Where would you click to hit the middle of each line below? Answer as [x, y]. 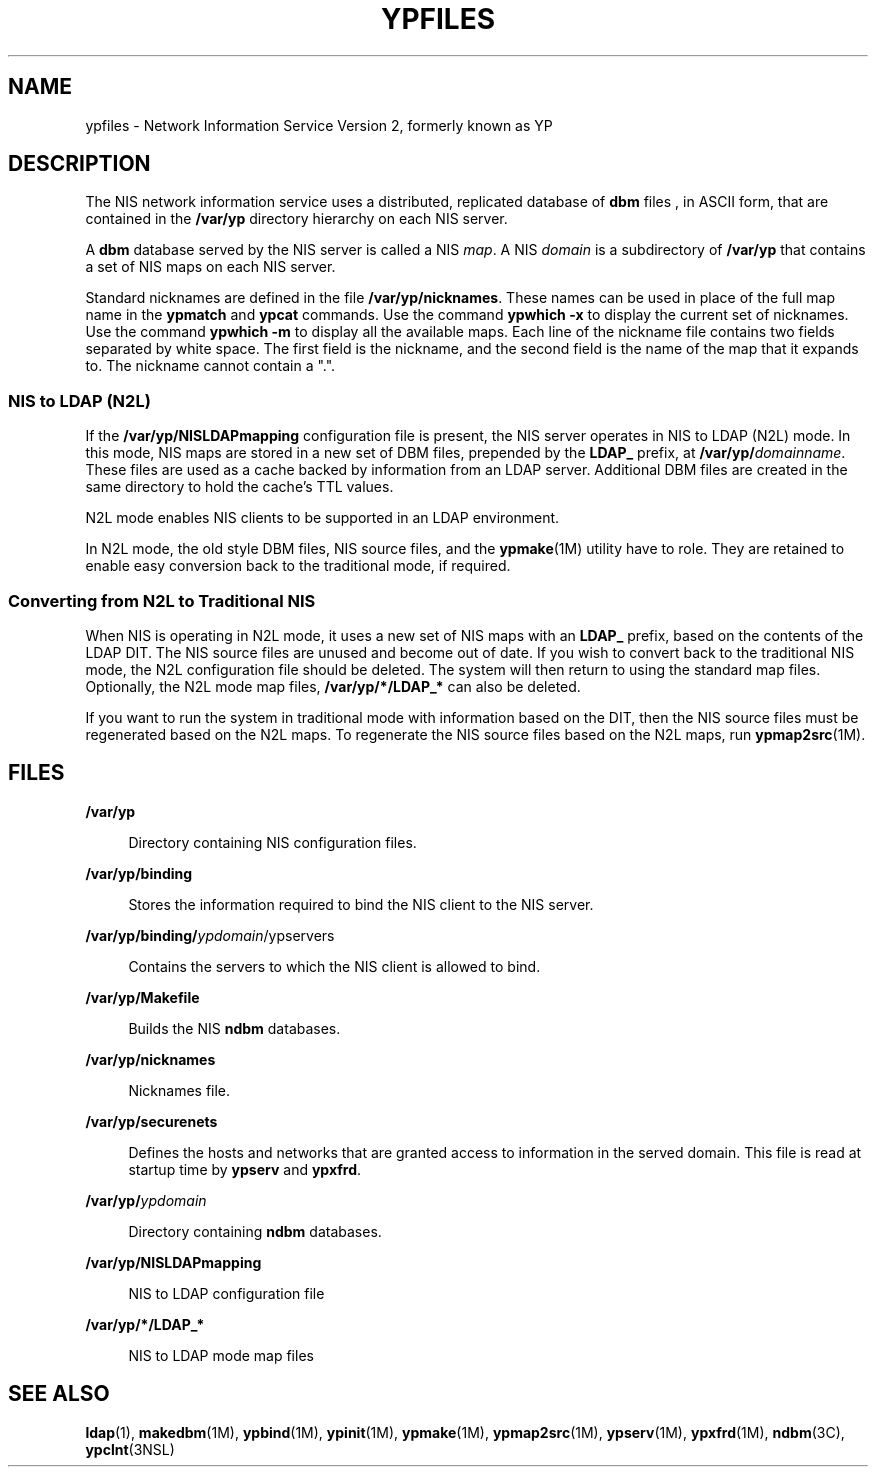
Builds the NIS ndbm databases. [234, 1028]
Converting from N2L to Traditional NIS [162, 600]
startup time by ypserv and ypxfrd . [245, 1169]
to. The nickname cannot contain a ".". [210, 366]
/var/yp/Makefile [142, 997]
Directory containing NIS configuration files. [272, 842]
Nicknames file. [179, 1090]
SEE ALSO [59, 1394]
